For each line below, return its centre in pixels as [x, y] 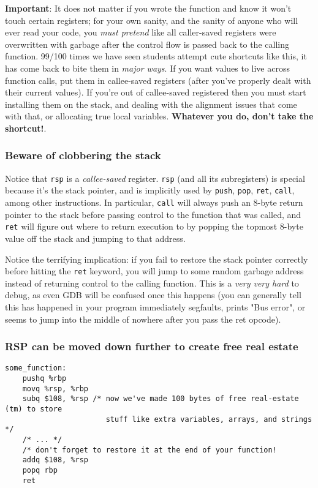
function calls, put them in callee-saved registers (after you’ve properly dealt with [158, 80]
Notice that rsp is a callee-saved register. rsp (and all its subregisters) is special [155, 178]
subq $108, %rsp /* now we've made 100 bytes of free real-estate [161, 399]
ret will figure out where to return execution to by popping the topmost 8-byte [154, 226]
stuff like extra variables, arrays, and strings [209, 419]
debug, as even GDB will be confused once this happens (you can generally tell [153, 295]
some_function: [36, 368]
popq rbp [40, 470]
